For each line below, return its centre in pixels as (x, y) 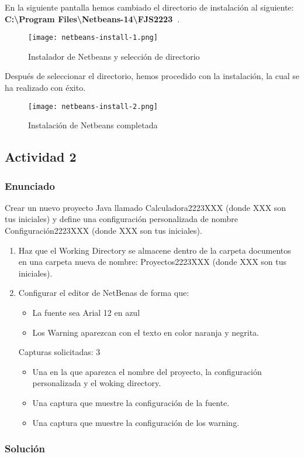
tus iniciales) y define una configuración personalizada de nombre (121, 219)
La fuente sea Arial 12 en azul (86, 313)
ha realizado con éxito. (45, 88)
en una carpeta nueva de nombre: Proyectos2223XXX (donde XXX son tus (153, 262)
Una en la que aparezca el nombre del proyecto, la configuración (147, 371)
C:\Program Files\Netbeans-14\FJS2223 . (92, 18)
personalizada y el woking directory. (97, 383)
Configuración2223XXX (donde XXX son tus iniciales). (103, 231)
